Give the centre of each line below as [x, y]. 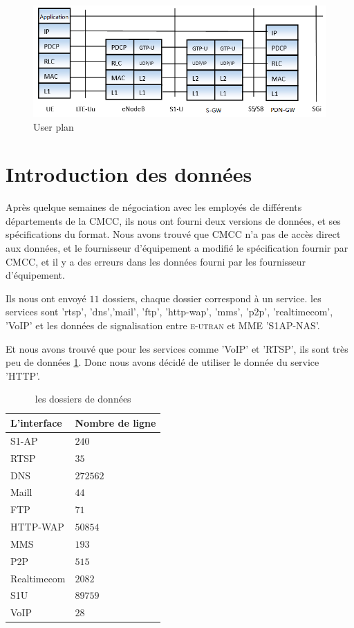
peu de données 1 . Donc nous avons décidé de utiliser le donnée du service [162, 362]
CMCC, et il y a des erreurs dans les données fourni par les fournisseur [156, 261]
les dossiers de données [83, 399]
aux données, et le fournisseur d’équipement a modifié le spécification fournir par [177, 248]
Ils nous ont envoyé [46, 298]
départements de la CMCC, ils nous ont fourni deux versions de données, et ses [173, 220]
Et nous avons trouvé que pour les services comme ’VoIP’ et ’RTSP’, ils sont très [177, 348]
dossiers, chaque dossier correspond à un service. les [212, 298]
